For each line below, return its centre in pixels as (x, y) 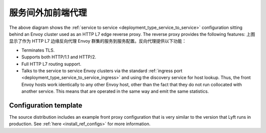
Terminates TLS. (38, 50)
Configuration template (46, 105)
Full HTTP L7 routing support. (51, 64)
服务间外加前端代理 (48, 13)
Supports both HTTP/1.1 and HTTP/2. (59, 57)
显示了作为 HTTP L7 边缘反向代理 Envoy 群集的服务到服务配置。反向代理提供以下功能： (98, 41)
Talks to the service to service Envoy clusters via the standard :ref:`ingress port (102, 71)
